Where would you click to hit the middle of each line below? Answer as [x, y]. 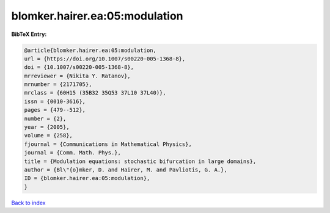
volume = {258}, [49, 135]
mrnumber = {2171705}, [58, 85]
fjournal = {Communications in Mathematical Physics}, [108, 144]
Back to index [28, 203]
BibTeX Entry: [29, 34]
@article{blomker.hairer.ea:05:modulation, [90, 50]
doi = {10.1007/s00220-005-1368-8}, [79, 67]
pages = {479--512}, [55, 110]
